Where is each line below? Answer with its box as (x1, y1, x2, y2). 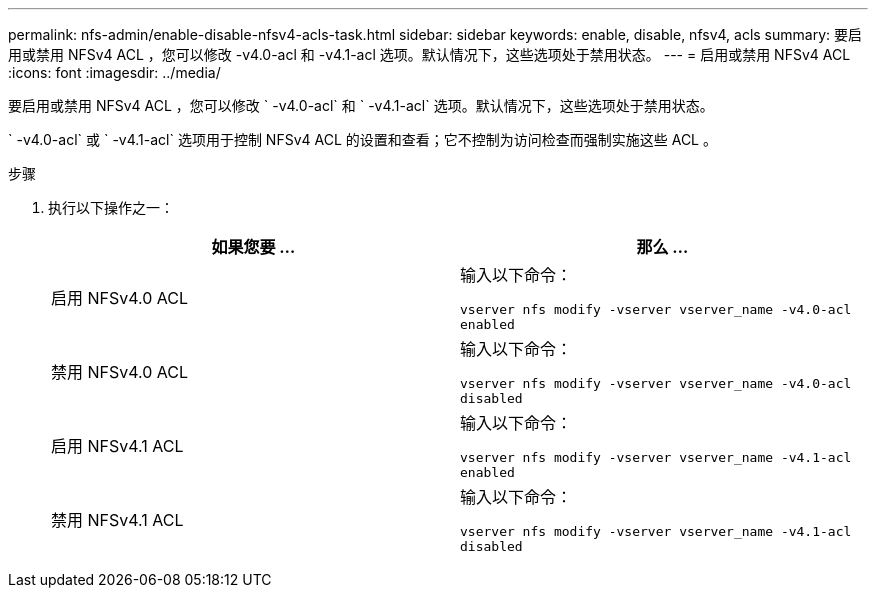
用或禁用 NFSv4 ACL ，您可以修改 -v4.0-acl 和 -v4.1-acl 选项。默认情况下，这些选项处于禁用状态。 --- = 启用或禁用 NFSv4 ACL (8, 46, 851, 63)
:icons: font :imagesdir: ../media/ (8, 64, 221, 81)
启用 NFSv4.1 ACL (51, 436, 184, 456)
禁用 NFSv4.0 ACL (51, 362, 189, 382)
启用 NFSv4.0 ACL (51, 288, 189, 308)
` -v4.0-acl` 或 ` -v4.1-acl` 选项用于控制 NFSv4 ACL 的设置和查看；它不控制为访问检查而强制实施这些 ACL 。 (8, 131, 717, 148)
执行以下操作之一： (48, 199, 174, 216)
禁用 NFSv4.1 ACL (51, 510, 184, 530)
